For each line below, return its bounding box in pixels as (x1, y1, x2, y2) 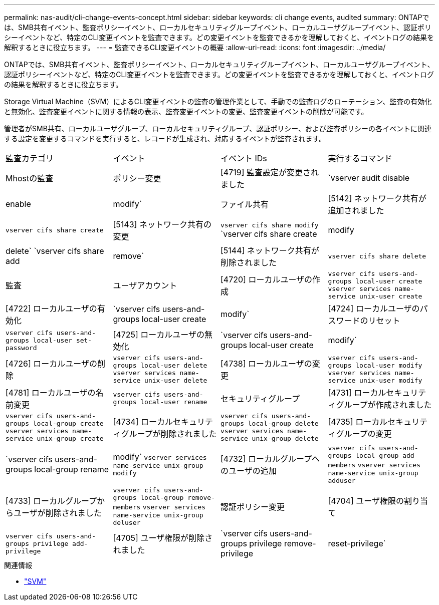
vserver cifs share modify (221, 221, 319, 229)
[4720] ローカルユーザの (221, 274, 313, 284)
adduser (328, 477, 356, 484)
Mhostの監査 (6, 173, 54, 183)
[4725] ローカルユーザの (113, 330, 204, 340)
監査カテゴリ (6, 153, 54, 163)
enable (6, 199, 31, 209)
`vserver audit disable (328, 173, 410, 183)
